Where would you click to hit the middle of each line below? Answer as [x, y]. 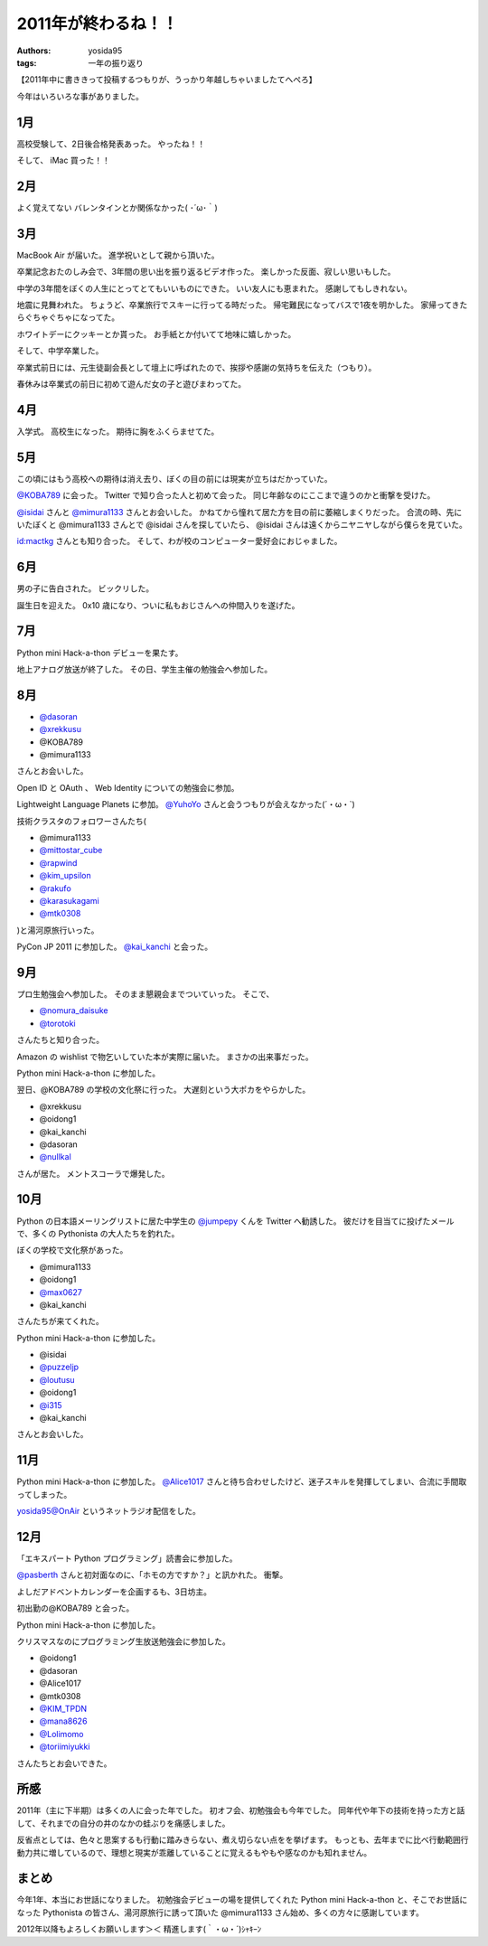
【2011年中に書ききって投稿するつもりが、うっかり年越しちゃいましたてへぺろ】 [167, 80]
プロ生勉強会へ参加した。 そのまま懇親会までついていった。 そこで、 [145, 993]
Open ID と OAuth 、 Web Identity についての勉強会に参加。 [128, 787]
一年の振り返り [116, 62]
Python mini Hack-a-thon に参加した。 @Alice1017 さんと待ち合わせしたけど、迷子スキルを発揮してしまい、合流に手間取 [242, 1481]
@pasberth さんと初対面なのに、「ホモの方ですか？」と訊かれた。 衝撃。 [152, 1575]
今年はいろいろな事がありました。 [80, 96]
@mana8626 [63, 1721]
